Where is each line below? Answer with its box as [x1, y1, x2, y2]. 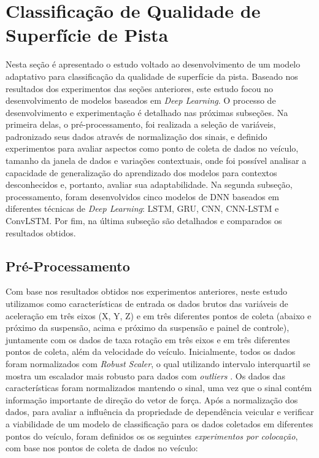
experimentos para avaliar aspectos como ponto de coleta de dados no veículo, [6, 142, 299, 155]
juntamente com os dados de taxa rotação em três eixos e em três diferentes [6, 333, 290, 346]
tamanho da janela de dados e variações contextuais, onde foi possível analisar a [6, 154, 307, 167]
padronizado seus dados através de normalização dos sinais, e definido [6, 130, 267, 142]
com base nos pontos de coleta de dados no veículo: [6, 441, 198, 454]
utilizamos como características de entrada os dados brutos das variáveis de [6, 297, 288, 310]
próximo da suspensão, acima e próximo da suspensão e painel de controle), [6, 321, 290, 334]
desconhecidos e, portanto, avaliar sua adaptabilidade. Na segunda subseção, [6, 178, 293, 191]
